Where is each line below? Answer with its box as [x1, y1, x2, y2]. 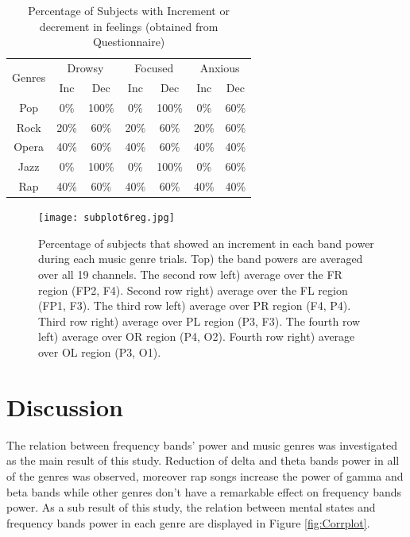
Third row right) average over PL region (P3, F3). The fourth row [38, 312, 361, 329]
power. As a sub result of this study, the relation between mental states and [6, 499, 376, 516]
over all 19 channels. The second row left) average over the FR [38, 266, 342, 283]
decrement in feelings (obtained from [39, 17, 219, 34]
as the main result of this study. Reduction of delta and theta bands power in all [6, 452, 400, 469]
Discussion [6, 390, 123, 423]
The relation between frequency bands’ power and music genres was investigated [6, 436, 398, 453]
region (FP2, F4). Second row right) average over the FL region [38, 281, 348, 298]
